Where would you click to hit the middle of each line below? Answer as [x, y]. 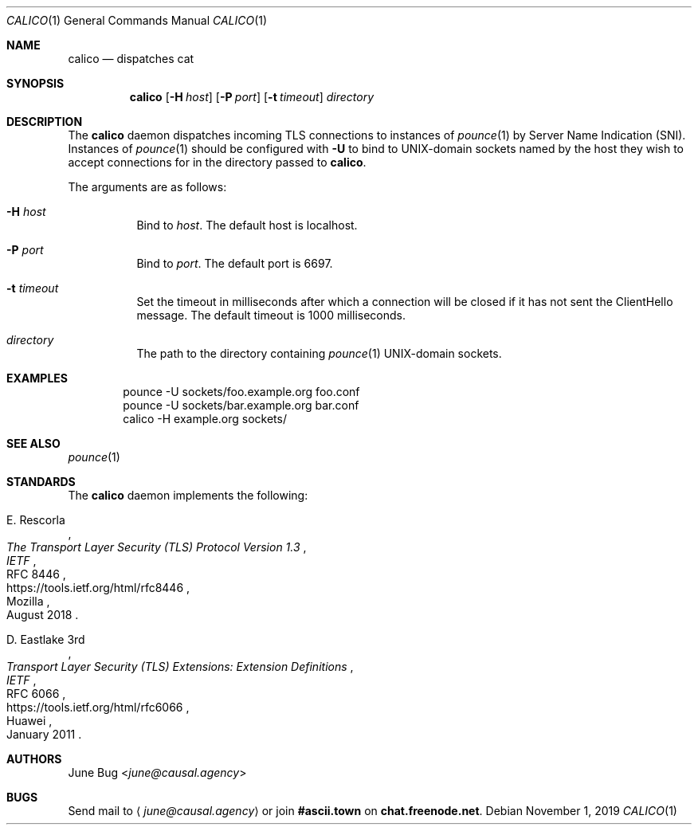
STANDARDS [41, 482]
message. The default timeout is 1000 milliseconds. [271, 315]
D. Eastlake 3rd [46, 639]
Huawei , [29, 721]
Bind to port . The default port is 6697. [235, 263]
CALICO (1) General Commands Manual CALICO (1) [137, 20]
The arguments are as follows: [147, 187]
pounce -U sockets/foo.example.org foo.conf [241, 392]
